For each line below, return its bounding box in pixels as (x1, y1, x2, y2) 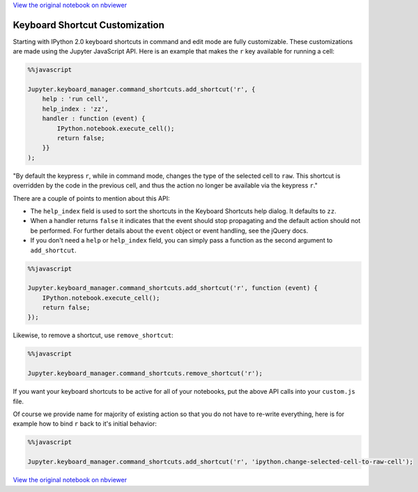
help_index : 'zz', (42, 105, 109, 113)
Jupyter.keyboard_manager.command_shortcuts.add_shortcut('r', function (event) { (27, 284, 318, 292)
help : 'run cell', (42, 95, 109, 103)
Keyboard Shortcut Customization (13, 19, 165, 31)
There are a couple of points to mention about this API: (13, 194, 170, 202)
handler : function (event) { (42, 115, 146, 123)
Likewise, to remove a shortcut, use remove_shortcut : (13, 331, 173, 339)
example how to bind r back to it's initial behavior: (13, 420, 157, 428)
